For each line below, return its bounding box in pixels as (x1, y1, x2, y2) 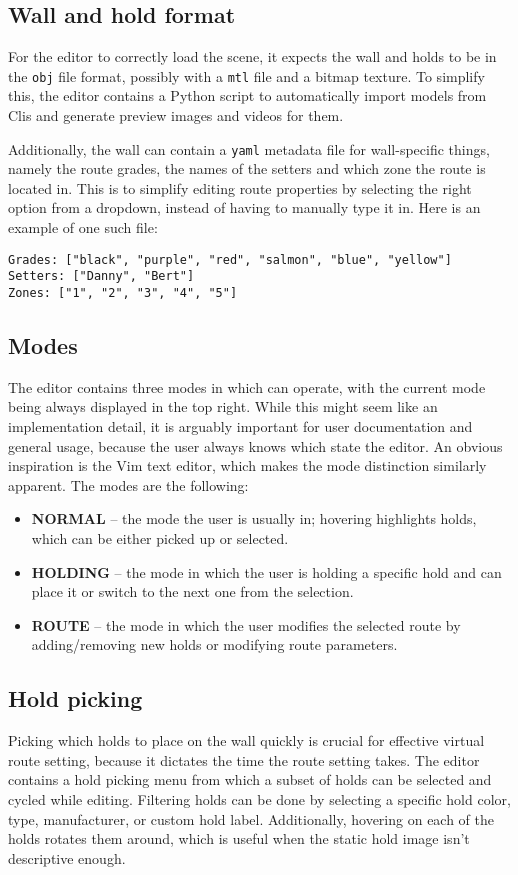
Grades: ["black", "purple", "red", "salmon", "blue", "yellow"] (8, 252, 452, 267)
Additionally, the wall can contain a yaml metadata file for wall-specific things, (8, 138, 490, 159)
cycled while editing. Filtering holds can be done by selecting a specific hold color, (8, 788, 511, 809)
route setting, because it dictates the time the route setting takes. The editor (8, 749, 480, 770)
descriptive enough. (8, 847, 126, 868)
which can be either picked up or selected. (31, 528, 289, 548)
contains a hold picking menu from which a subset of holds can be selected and (8, 769, 492, 790)
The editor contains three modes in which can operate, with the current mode (8, 376, 486, 397)
